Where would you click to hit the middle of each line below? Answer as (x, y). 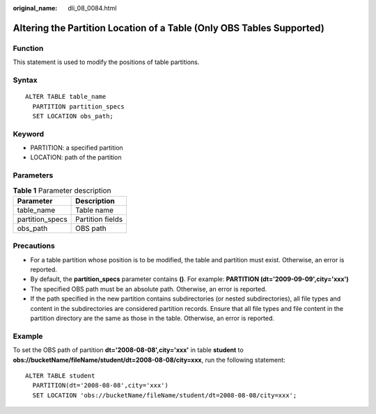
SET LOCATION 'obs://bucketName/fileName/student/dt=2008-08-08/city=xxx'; (165, 395)
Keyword (29, 134)
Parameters (33, 175)
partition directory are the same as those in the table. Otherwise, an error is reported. (152, 318)
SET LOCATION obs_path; (73, 116)
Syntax (25, 80)
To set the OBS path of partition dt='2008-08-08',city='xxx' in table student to (128, 350)
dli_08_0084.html (92, 8)
